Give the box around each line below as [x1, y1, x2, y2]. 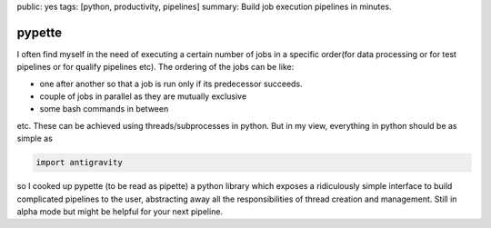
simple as [16, 133, 54, 144]
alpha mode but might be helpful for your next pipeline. [16, 206, 223, 217]
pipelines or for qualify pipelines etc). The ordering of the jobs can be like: [16, 62, 295, 73]
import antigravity [35, 157, 123, 168]
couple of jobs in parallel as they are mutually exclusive [39, 91, 247, 102]
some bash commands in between [39, 104, 169, 114]
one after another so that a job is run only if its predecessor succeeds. [39, 78, 304, 89]
